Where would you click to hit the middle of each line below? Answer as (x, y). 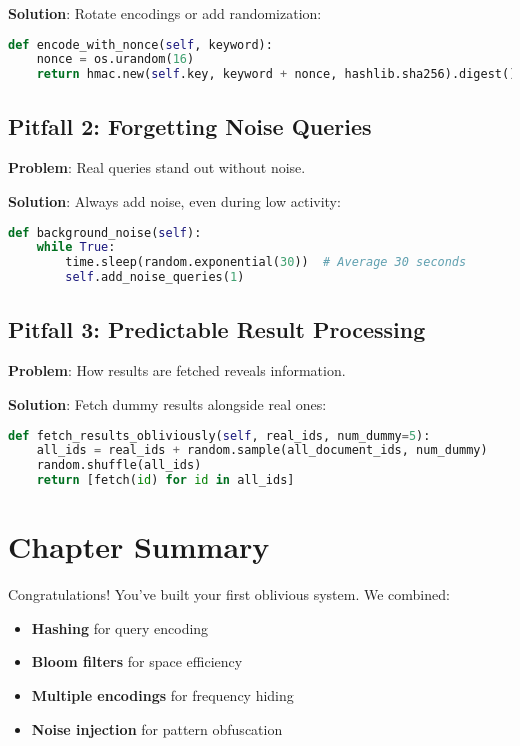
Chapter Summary (139, 546)
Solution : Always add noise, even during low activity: (174, 201)
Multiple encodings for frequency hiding (162, 694)
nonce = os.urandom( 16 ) (115, 59)
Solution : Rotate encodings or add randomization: (165, 13)
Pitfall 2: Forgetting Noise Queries (190, 125)
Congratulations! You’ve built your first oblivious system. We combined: (229, 594)
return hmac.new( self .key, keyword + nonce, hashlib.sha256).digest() (276, 74)
